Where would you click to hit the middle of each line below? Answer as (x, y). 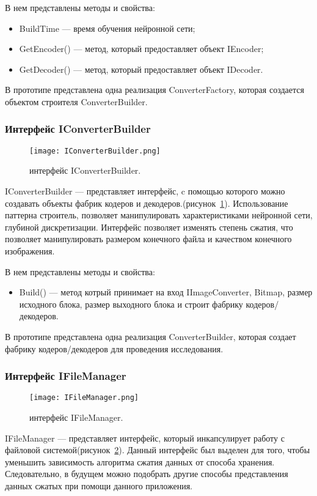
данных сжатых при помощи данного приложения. (99, 486)
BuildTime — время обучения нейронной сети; (107, 28)
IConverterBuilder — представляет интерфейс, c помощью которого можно (145, 191)
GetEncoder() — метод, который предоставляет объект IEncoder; (141, 49)
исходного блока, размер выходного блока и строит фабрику (131, 304)
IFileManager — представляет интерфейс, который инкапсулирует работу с (145, 438)
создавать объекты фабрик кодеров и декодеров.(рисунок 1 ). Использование (147, 203)
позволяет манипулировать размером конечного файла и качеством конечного (148, 239)
